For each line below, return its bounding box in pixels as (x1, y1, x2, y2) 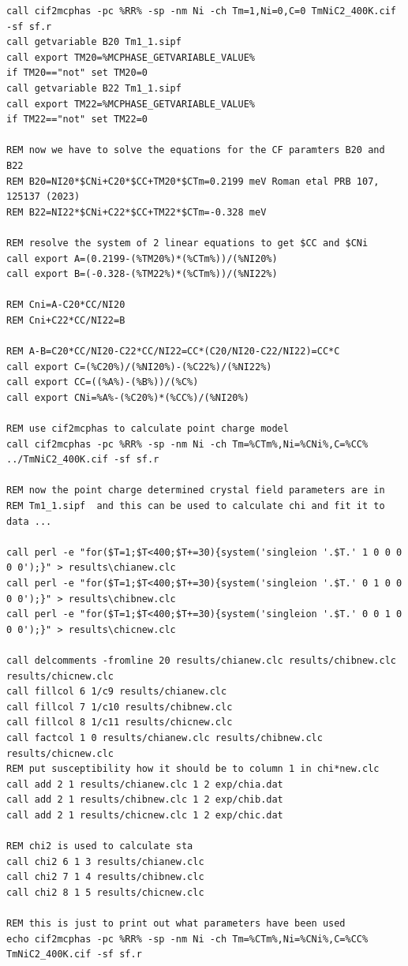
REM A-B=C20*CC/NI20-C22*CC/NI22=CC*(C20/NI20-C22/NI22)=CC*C (6, 346, 340, 358)
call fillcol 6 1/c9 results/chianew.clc (6, 686, 227, 698)
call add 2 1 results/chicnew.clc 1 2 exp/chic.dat (6, 809, 283, 821)
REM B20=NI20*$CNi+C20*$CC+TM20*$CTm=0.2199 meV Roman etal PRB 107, (6, 175, 380, 187)
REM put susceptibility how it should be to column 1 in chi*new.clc (6, 763, 380, 775)
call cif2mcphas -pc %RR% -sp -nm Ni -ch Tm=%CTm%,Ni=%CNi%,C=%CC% (6, 438, 369, 450)
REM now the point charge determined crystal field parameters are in (6, 485, 385, 496)
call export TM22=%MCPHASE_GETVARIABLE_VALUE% (6, 98, 255, 110)
